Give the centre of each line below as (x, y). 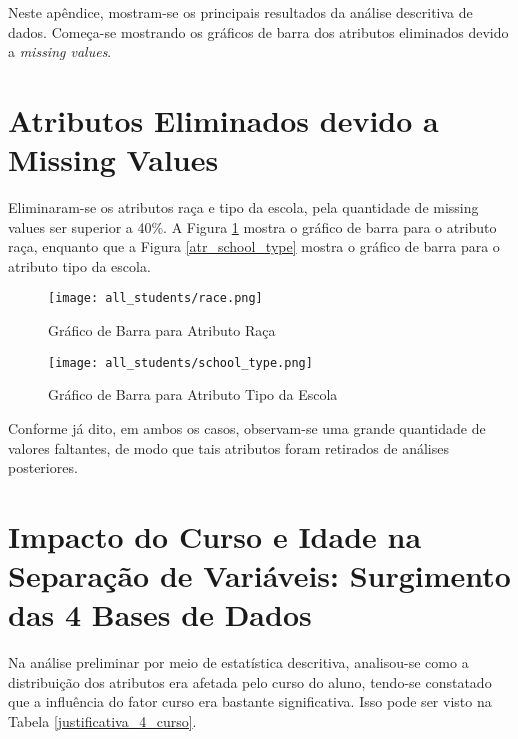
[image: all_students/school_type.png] (180, 362)
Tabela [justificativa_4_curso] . (102, 721)
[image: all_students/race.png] (155, 298)
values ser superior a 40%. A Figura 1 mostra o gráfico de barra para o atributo (252, 226)
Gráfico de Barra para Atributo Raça (162, 330)
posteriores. (43, 467)
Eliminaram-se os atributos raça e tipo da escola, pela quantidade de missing (243, 207)
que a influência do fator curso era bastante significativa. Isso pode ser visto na (250, 701)
